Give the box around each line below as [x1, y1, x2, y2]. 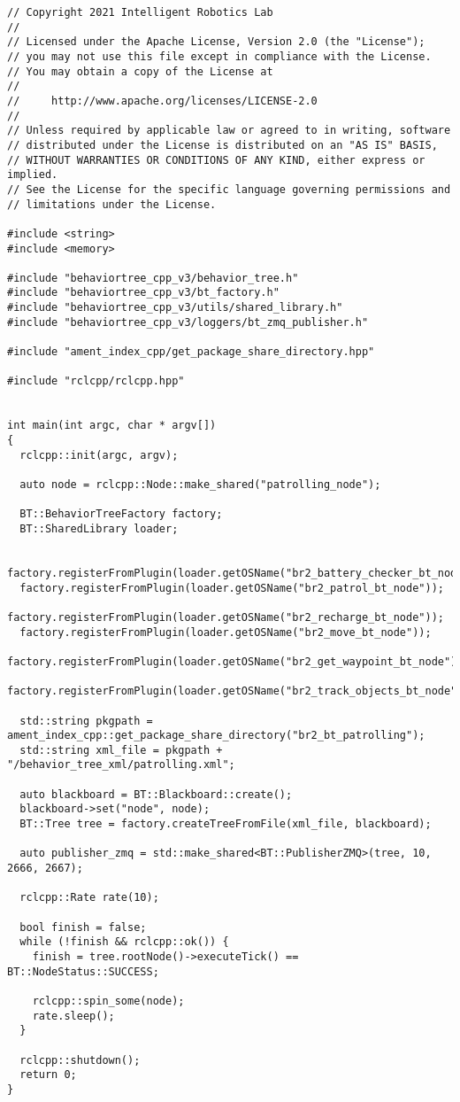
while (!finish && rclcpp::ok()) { [19, 935, 229, 949]
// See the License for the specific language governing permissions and [7, 182, 451, 196]
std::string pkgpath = [19, 714, 153, 727]
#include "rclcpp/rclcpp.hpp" [7, 375, 185, 388]
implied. [7, 168, 58, 182]
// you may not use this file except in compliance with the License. [7, 50, 432, 63]
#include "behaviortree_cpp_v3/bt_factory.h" [7, 286, 280, 299]
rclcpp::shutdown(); [19, 1053, 141, 1067]
